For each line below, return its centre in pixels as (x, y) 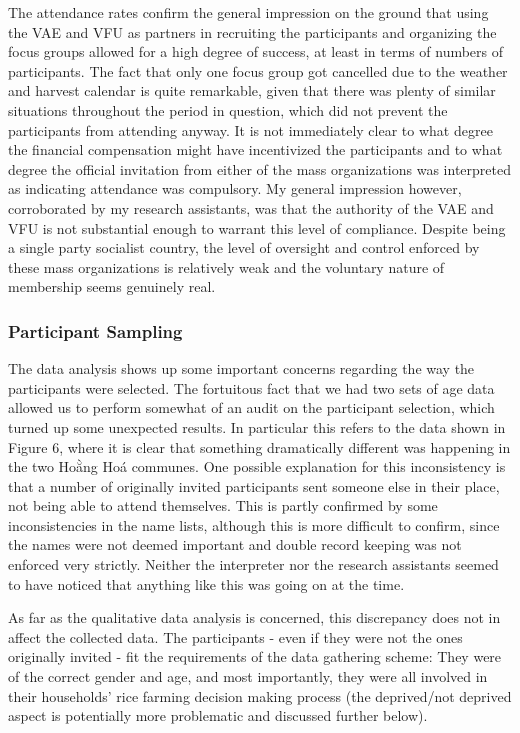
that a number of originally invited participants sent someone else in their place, (254, 485)
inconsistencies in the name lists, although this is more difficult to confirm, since (254, 524)
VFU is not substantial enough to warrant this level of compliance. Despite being (257, 227)
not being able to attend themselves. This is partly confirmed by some (223, 505)
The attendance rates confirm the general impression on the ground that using (248, 12)
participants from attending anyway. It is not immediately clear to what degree (250, 129)
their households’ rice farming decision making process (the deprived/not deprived (260, 695)
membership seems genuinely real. (112, 286)
